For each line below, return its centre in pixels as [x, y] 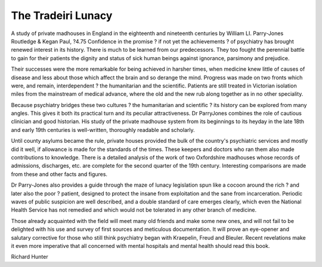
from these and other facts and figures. [59, 174]
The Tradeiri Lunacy [62, 15]
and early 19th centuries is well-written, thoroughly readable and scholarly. [103, 130]
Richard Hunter [30, 257]
